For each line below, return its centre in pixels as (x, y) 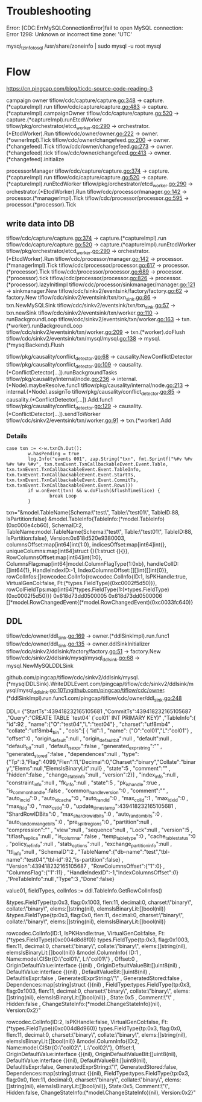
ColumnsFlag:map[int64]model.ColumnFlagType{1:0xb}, (76, 563)
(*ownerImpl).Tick (29, 140)
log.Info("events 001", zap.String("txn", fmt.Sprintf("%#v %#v (110, 459)
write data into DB (40, 224)
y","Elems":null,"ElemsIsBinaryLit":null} (54, 768)
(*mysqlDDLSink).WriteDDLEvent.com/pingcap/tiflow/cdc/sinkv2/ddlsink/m (100, 684)
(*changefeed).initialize (35, 159)
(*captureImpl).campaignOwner (46, 113)
